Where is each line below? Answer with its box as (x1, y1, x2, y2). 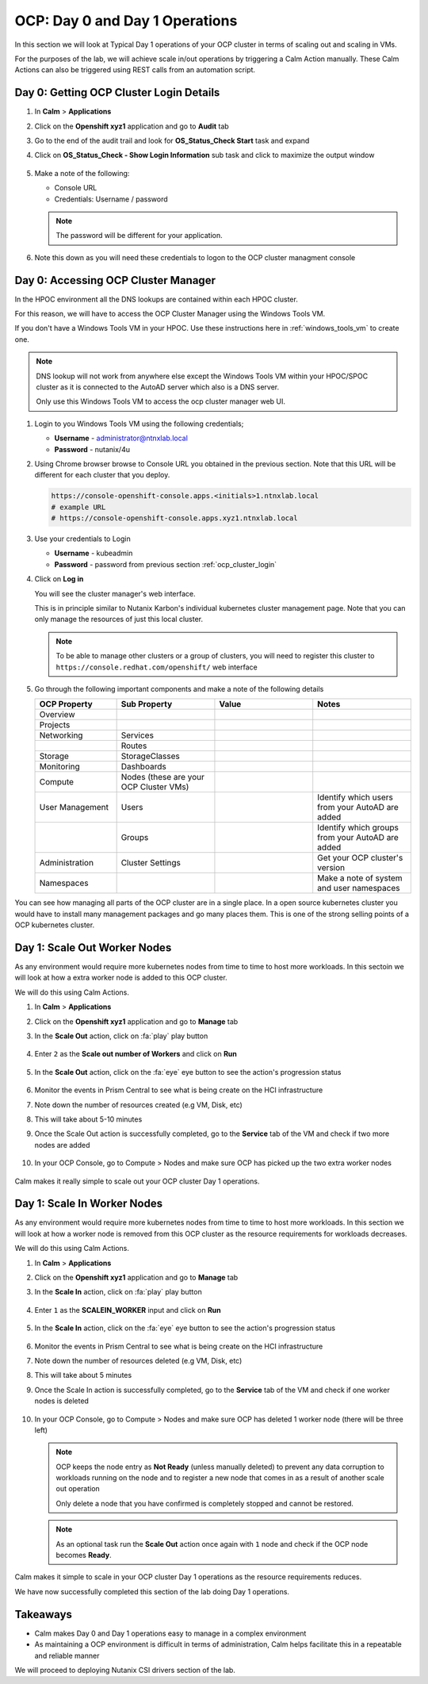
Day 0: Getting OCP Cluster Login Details (14, 86, 220, 99)
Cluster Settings (120, 857, 182, 869)
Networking (39, 730, 83, 741)
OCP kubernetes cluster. (14, 920, 95, 930)
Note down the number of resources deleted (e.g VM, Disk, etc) (34, 1356, 243, 1365)
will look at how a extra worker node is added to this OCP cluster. (14, 972, 227, 983)
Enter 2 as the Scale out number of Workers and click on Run (34, 1049, 238, 1059)
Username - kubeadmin (54, 548, 133, 558)
